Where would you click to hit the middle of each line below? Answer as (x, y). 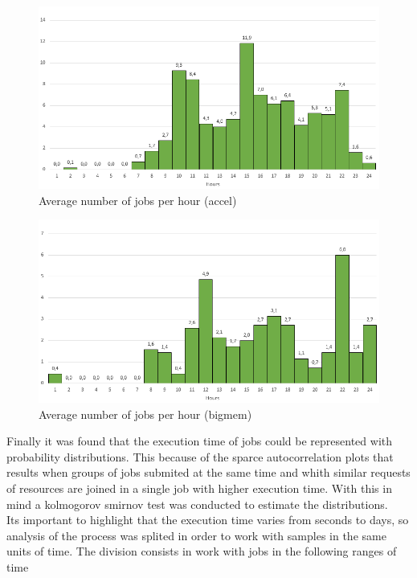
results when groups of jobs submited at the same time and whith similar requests (208, 472)
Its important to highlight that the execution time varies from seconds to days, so (208, 520)
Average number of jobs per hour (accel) (138, 200)
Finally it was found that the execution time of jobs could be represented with (200, 441)
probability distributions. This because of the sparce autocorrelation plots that (200, 456)
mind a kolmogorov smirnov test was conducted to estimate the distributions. (197, 504)
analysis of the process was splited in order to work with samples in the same (196, 535)
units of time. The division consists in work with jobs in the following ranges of (202, 551)
